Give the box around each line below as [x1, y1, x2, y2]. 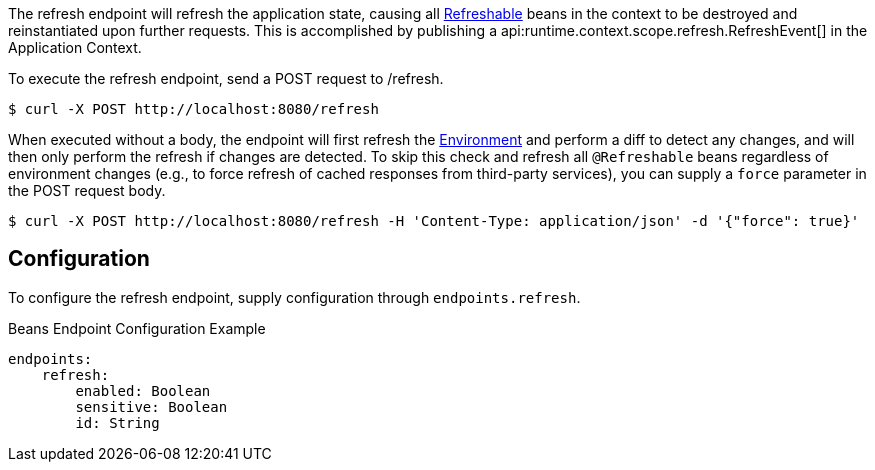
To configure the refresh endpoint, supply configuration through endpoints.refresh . [8, 288, 581, 306]
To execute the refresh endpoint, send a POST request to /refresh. [8, 70, 444, 87]
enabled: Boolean [75, 382, 211, 399]
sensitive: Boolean [75, 398, 228, 415]
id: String [75, 414, 160, 431]
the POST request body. [8, 182, 166, 199]
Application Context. [8, 39, 142, 56]
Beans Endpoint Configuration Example [8, 319, 266, 337]
